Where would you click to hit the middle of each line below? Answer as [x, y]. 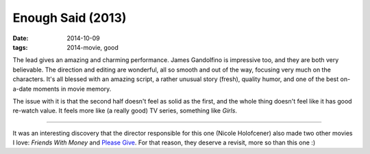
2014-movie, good [93, 47]
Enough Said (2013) [70, 18]
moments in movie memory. [72, 89]
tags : [20, 47]
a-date [22, 89]
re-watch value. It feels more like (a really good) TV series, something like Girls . [125, 111]
